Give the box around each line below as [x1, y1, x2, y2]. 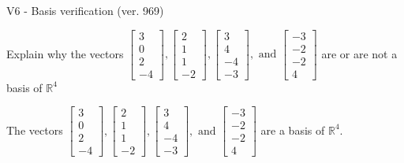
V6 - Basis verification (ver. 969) [6, 2, 164, 18]
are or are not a [321, 45, 398, 61]
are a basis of [260, 121, 325, 138]
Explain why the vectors [6, 45, 124, 61]
